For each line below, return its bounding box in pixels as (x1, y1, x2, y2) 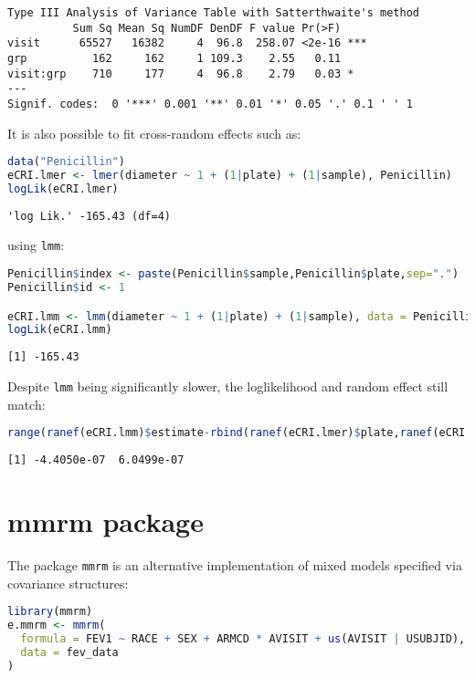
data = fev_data (20, 645, 119, 659)
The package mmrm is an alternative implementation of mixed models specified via (7, 555, 462, 574)
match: (7, 394, 46, 413)
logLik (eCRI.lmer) (7, 182, 119, 195)
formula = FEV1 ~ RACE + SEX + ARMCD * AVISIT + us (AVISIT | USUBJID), (20, 631, 466, 645)
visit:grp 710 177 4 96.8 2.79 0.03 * (7, 67, 354, 80)
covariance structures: (7, 573, 129, 592)
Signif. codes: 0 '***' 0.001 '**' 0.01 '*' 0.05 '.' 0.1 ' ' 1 (7, 97, 413, 110)
